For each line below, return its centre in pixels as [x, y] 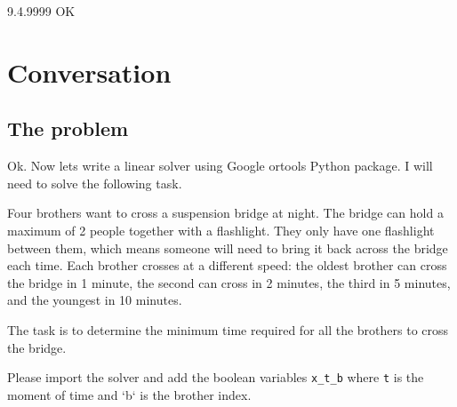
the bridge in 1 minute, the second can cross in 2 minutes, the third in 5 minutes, [229, 282]
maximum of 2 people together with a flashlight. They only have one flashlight [221, 230]
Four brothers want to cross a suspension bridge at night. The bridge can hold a [225, 213]
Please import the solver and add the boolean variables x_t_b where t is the [216, 377]
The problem [68, 128]
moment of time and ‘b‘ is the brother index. [129, 394]
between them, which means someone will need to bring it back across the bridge [228, 247]
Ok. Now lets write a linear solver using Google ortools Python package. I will [220, 166]
